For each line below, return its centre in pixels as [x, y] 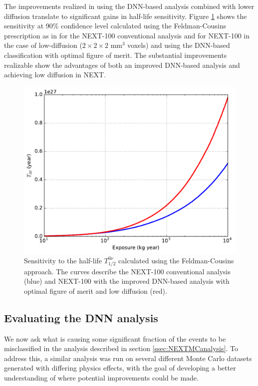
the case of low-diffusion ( [43, 45]
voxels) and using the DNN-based [179, 45]
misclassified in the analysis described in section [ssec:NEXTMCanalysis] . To [121, 348]
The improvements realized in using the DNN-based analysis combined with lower [129, 6]
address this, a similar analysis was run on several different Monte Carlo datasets [128, 358]
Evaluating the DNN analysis [81, 317]
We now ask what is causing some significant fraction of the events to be [115, 338]
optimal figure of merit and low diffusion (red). [96, 290]
